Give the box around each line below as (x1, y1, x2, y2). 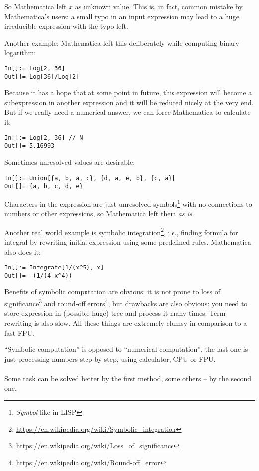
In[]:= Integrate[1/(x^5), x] (4, 264, 104, 271)
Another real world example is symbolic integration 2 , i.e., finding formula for (4, 225, 238, 237)
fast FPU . (4, 327, 35, 337)
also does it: (4, 246, 41, 257)
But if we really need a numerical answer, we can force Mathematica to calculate (4, 107, 251, 117)
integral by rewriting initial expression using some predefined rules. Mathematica (4, 236, 251, 247)
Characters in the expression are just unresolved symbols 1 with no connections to (4, 197, 252, 209)
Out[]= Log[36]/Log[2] (4, 73, 80, 80)
